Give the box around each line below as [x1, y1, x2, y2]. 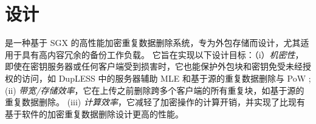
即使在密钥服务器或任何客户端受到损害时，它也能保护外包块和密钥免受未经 [5, 60, 303, 73]
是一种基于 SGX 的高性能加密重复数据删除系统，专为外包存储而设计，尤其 [5, 36, 301, 49]
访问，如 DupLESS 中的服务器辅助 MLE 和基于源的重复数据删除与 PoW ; [21, 71, 311, 84]
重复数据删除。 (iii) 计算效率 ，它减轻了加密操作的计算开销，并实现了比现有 [5, 96, 305, 108]
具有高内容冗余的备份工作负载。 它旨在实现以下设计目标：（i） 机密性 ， [21, 48, 304, 60]
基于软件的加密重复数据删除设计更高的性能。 [5, 107, 184, 120]
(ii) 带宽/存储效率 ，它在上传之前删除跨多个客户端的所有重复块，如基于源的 [5, 83, 304, 96]
